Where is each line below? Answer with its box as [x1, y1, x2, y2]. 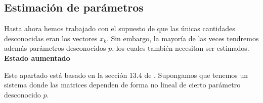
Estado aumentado [4, 52, 70, 63]
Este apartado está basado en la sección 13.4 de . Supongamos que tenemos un [4, 69, 248, 80]
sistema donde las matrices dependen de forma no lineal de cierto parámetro [4, 79, 241, 90]
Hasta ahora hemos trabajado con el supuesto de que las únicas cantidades [4, 23, 235, 34]
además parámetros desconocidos [4, 43, 106, 53]
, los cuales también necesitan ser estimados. [112, 43, 249, 53]
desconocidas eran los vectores [4, 33, 98, 43]
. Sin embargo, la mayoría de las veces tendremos [106, 33, 259, 43]
